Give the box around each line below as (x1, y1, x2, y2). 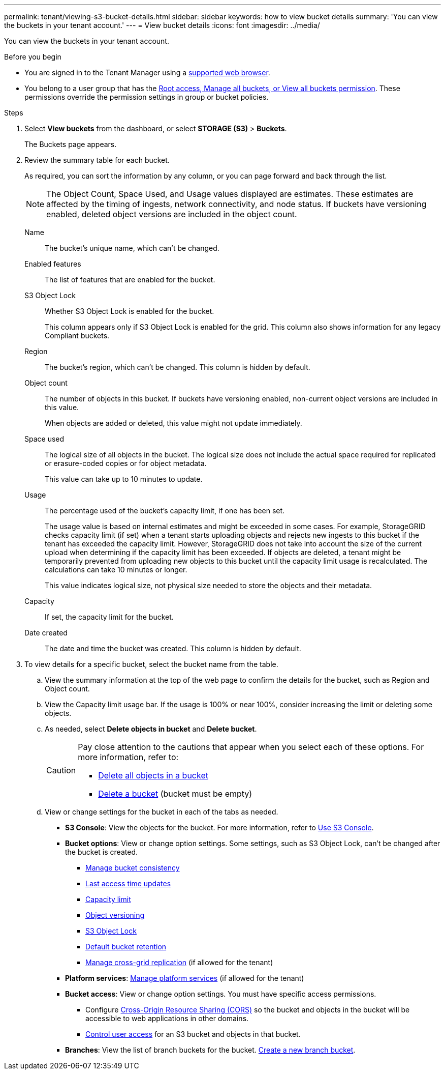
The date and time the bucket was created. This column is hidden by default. (45, 644, 301, 653)
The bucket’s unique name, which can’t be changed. (45, 244, 219, 252)
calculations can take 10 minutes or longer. (45, 565, 187, 574)
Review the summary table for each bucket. (24, 156, 170, 164)
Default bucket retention (85, 942, 167, 951)
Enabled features (24, 259, 81, 268)
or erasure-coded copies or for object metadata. (45, 459, 207, 468)
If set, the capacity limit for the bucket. (45, 613, 174, 621)
